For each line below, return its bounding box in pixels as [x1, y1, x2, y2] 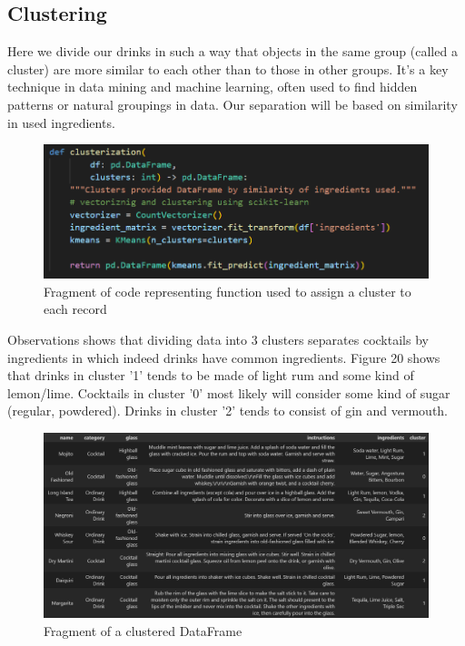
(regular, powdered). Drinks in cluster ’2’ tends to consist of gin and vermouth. [7, 401, 449, 420]
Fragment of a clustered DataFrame [44, 621, 242, 640]
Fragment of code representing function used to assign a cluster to [44, 281, 411, 300]
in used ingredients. [7, 113, 115, 132]
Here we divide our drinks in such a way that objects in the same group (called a [7, 42, 458, 61]
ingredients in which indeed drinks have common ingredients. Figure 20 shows [7, 347, 440, 367]
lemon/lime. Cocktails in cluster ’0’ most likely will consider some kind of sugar [7, 383, 450, 402]
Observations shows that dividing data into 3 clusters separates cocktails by [7, 330, 429, 349]
